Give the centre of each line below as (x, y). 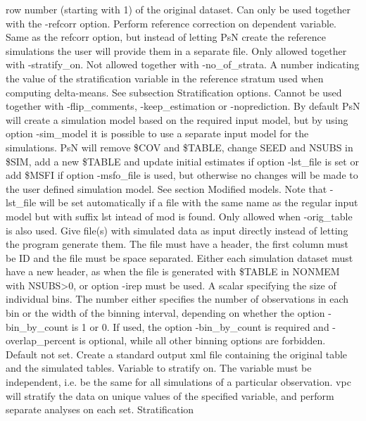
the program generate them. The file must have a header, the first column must (177, 244)
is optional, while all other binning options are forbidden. (202, 340)
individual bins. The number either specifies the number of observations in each (177, 299)
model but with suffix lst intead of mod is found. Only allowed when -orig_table (179, 216)
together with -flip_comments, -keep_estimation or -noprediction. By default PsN (183, 106)
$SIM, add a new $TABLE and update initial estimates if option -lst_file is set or (182, 161)
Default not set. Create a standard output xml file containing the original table (177, 354)
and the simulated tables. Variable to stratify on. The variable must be (159, 368)
